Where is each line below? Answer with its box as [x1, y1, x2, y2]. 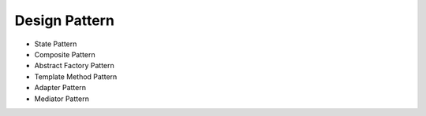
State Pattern [34, 39, 77, 49]
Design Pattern [14, 12, 114, 29]
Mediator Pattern [34, 94, 90, 103]
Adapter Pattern [34, 83, 87, 92]
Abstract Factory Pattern [34, 61, 114, 71]
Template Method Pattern [34, 71, 118, 82]
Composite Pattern [34, 49, 95, 59]
